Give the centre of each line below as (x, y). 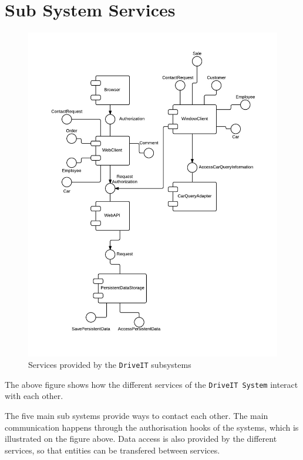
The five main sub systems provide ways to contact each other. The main (137, 415)
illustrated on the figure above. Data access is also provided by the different (141, 439)
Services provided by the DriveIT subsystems (110, 365)
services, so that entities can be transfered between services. (112, 450)
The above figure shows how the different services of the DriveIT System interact (151, 384)
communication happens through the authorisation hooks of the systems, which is (152, 427)
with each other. (34, 396)
